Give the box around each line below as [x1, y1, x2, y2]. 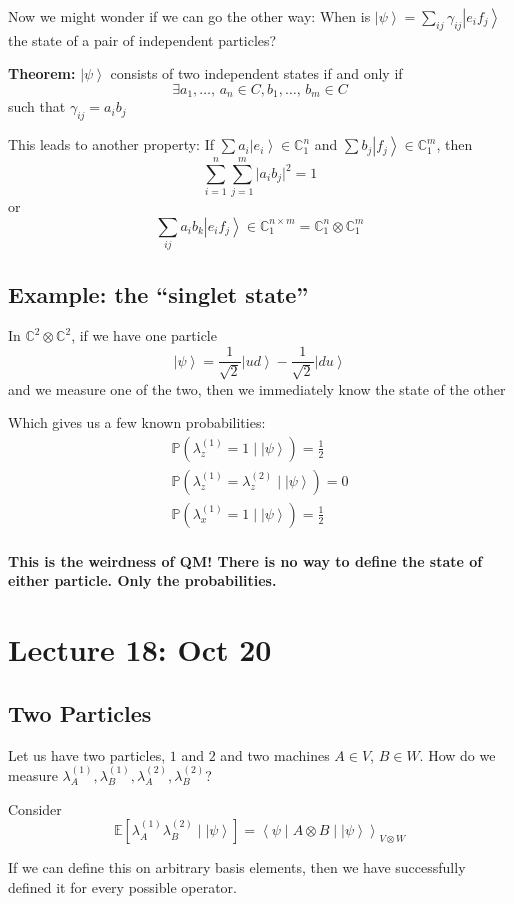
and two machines [220, 744, 330, 765]
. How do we [419, 744, 496, 765]
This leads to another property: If [8, 134, 215, 155]
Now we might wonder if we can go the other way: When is [8, 6, 371, 26]
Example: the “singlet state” [8, 278, 309, 309]
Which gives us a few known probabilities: [8, 412, 266, 433]
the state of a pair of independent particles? [8, 29, 277, 50]
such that [8, 96, 66, 117]
